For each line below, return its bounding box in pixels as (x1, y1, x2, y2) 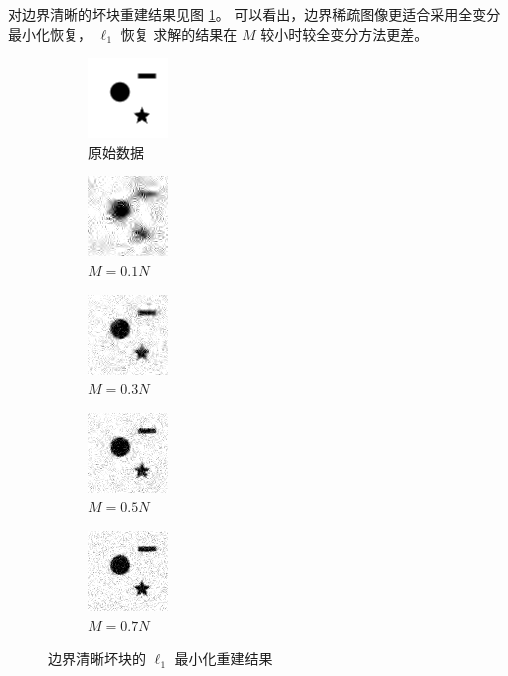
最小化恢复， (8, 23, 92, 44)
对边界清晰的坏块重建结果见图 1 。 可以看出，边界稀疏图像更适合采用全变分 (8, 4, 501, 24)
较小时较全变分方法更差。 (260, 23, 429, 44)
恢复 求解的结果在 (120, 23, 238, 44)
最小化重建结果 (174, 648, 273, 669)
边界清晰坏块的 (48, 648, 146, 669)
